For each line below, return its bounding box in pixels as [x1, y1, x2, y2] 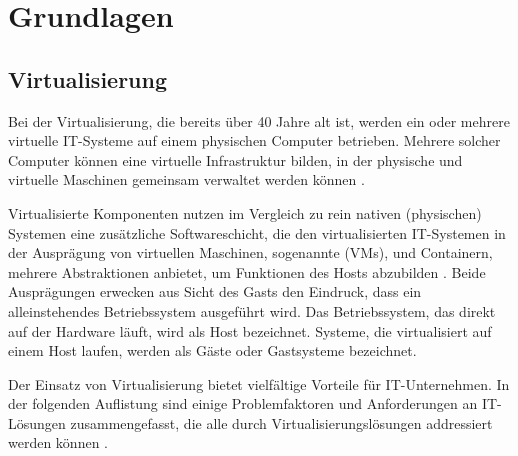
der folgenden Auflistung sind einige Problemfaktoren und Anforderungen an [8, 393, 478, 414]
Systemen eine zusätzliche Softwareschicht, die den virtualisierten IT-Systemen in [8, 222, 506, 243]
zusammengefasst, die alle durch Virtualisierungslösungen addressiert [70, 412, 493, 433]
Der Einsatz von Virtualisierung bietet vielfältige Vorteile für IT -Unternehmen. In [8, 373, 510, 394]
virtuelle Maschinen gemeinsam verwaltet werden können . [8, 169, 365, 190]
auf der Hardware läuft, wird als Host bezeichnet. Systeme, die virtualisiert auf [8, 320, 492, 341]
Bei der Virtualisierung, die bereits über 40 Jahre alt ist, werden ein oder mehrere [8, 110, 510, 131]
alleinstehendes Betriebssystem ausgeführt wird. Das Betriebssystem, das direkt [8, 300, 496, 321]
